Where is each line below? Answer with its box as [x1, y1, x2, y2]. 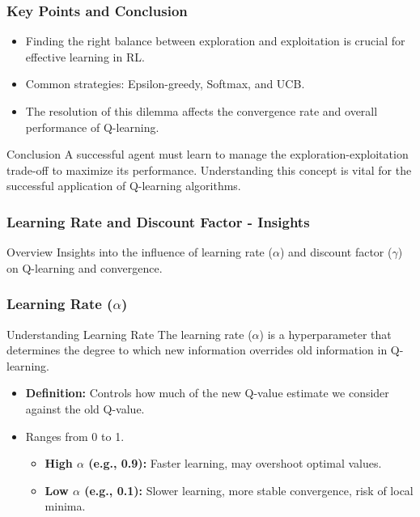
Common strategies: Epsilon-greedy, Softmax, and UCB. [25, 75, 305, 92]
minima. [45, 498, 86, 515]
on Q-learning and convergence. [6, 259, 163, 276]
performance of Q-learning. [25, 118, 159, 135]
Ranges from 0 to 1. [25, 427, 125, 444]
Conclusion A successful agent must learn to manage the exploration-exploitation [6, 146, 409, 163]
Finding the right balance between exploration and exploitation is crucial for [25, 32, 405, 49]
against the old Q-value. [25, 400, 145, 417]
